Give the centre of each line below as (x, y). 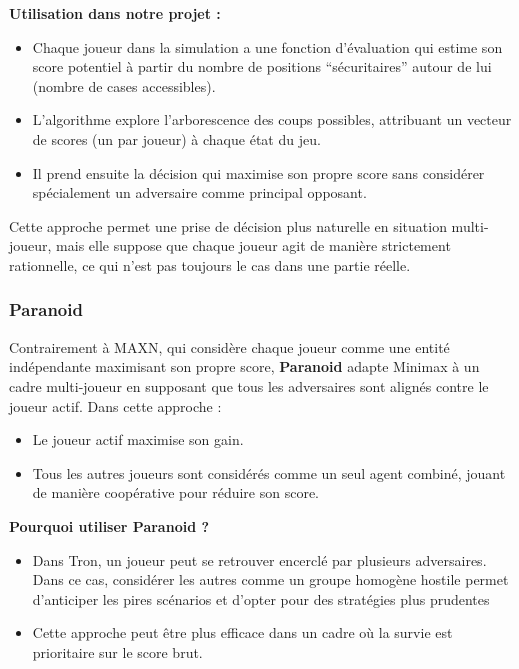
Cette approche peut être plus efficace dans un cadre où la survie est (242, 632)
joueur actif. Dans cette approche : (115, 405)
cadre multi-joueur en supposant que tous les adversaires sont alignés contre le (249, 385)
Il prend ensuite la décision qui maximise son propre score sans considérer (258, 172)
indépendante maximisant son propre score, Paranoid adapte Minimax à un (244, 366)
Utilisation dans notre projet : (115, 13)
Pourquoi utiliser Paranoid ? (109, 525)
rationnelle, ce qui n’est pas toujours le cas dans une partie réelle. (210, 264)
